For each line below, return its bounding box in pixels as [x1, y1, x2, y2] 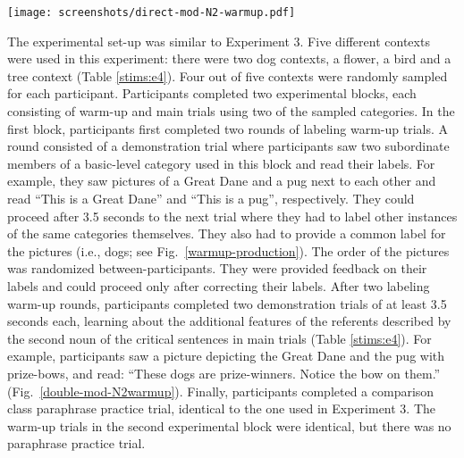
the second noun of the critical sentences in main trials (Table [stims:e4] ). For [7, 329, 432, 347]
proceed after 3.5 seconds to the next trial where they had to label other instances [7, 206, 458, 225]
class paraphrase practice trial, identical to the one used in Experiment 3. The [7, 399, 436, 418]
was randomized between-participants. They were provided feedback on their [7, 259, 427, 278]
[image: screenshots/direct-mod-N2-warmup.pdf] [7, 6, 296, 19]
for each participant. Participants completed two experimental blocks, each [7, 84, 417, 103]
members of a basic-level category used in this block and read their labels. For [7, 154, 435, 172]
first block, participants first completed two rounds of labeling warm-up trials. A [7, 119, 448, 137]
